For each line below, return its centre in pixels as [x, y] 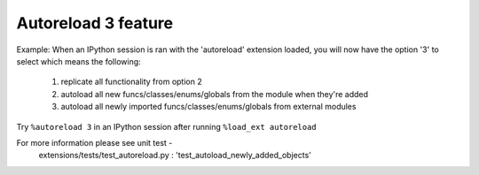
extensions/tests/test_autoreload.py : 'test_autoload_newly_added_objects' [175, 156]
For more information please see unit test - [94, 142]
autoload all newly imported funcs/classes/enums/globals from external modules [208, 107]
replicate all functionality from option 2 [132, 82]
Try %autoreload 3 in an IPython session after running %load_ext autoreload [166, 126]
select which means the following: [79, 61]
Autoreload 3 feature [94, 23]
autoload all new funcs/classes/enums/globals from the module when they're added [214, 94]
